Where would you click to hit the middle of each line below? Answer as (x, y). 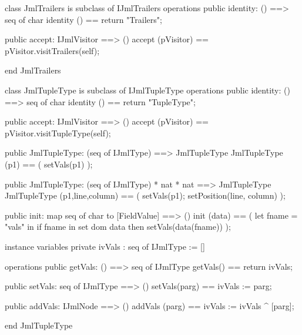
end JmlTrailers (33, 70)
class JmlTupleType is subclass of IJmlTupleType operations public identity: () (147, 90)
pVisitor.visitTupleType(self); (58, 133)
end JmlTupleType (39, 325)
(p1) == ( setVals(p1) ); (49, 164)
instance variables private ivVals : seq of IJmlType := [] (105, 246)
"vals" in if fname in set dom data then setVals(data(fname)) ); (118, 227)
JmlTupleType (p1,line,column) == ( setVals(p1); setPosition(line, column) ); (145, 195)
